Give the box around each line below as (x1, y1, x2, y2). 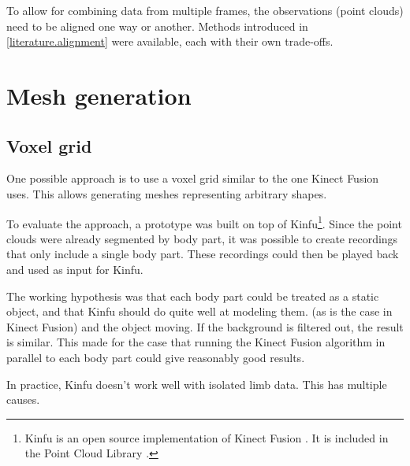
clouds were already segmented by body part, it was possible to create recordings (6, 230, 398, 246)
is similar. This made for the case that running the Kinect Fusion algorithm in (6, 334, 386, 350)
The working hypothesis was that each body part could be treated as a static (6, 287, 379, 304)
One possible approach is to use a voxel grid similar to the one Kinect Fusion (6, 170, 379, 187)
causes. (6, 391, 40, 408)
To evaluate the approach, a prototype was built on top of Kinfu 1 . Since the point (6, 213, 402, 231)
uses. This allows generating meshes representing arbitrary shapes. (6, 185, 327, 202)
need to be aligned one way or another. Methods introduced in (6, 17, 308, 34)
